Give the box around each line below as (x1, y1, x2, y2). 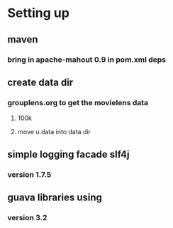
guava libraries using (7, 191, 103, 203)
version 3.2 (7, 212, 48, 222)
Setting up (7, 5, 69, 21)
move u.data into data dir (17, 128, 91, 136)
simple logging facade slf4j (7, 148, 130, 161)
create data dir (7, 76, 74, 88)
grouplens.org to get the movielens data (7, 97, 149, 107)
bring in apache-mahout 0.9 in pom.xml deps (7, 55, 167, 65)
